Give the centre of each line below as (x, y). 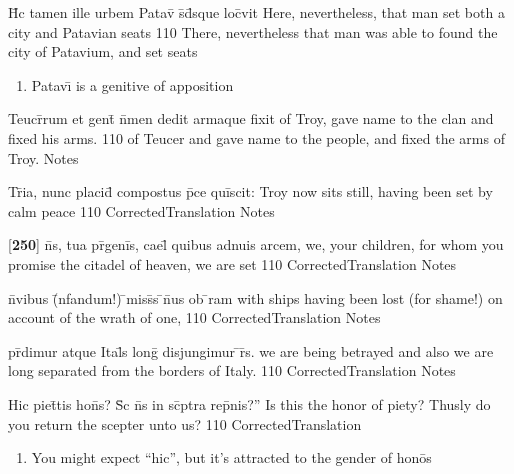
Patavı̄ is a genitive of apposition (132, 84)
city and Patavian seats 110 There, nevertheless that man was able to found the (253, 31)
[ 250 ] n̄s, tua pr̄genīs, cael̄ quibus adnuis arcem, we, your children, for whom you (256, 244)
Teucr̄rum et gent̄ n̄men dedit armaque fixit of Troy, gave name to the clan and (251, 118)
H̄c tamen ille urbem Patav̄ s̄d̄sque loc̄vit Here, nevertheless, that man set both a (256, 12)
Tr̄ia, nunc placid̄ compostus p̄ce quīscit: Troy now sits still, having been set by (250, 191)
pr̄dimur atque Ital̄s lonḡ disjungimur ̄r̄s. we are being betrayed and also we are (251, 350)
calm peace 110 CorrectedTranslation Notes (141, 210)
